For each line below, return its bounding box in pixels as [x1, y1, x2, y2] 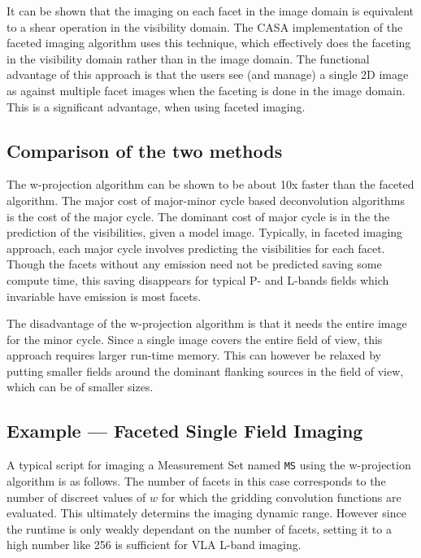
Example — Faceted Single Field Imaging [7, 418, 363, 443]
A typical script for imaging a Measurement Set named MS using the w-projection [7, 456, 411, 473]
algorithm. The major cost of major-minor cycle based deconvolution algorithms [7, 191, 406, 208]
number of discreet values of [7, 488, 146, 505]
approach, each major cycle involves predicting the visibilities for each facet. [7, 239, 385, 256]
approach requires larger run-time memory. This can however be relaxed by [7, 347, 381, 364]
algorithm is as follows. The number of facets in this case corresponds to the [7, 472, 386, 489]
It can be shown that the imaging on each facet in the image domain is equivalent [7, 2, 414, 19]
